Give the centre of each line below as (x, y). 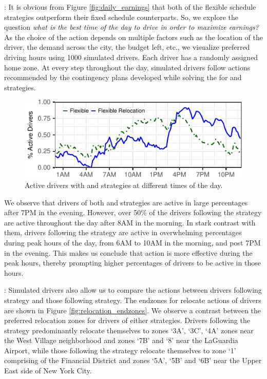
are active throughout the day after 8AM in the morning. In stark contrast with (130, 222)
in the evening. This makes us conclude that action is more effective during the (128, 252)
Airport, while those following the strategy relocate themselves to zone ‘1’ (120, 350)
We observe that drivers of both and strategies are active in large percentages (126, 202)
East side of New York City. (48, 371)
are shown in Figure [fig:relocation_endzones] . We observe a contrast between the (133, 310)
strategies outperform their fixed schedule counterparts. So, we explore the (121, 17)
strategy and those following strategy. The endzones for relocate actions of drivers (133, 300)
